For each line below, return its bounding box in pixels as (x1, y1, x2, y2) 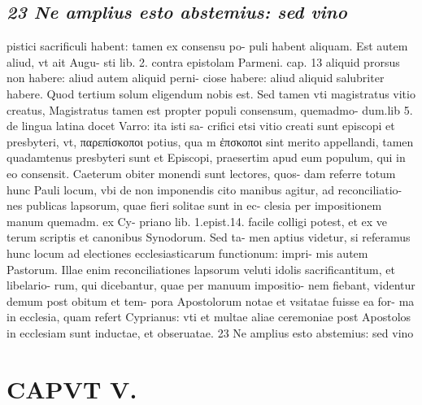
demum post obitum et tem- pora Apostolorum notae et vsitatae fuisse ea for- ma (7, 292, 415, 309)
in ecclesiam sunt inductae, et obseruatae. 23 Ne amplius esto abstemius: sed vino (7, 324, 414, 341)
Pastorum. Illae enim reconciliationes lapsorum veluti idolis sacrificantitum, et (7, 260, 395, 277)
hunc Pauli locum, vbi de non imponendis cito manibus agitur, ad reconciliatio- (7, 181, 402, 198)
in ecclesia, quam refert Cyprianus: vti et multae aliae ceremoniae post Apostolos (7, 308, 411, 325)
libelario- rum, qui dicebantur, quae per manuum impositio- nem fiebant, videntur (7, 277, 415, 294)
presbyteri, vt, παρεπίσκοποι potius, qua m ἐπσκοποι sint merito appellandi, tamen (7, 133, 414, 150)
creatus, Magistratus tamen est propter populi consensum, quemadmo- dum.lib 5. (7, 101, 413, 118)
